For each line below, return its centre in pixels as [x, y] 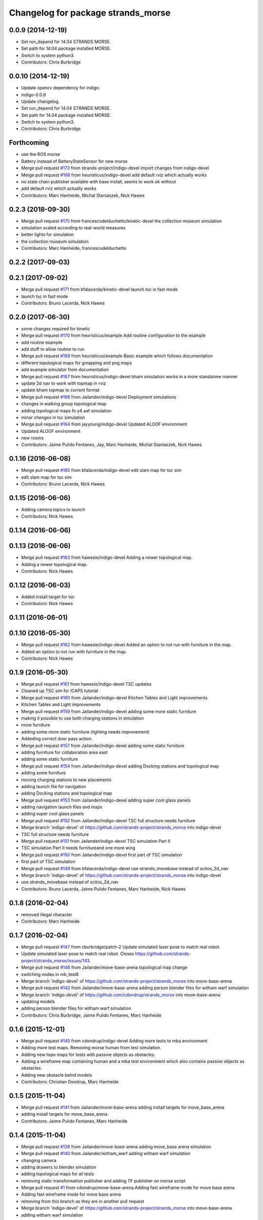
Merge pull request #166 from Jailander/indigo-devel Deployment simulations [99, 397]
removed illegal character [47, 915]
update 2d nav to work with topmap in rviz [64, 383]
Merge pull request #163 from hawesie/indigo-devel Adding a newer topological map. [107, 558]
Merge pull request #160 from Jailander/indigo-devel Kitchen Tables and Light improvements [114, 697]
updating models [38, 1002]
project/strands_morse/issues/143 [56, 960]
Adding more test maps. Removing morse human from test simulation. [91, 1048]
